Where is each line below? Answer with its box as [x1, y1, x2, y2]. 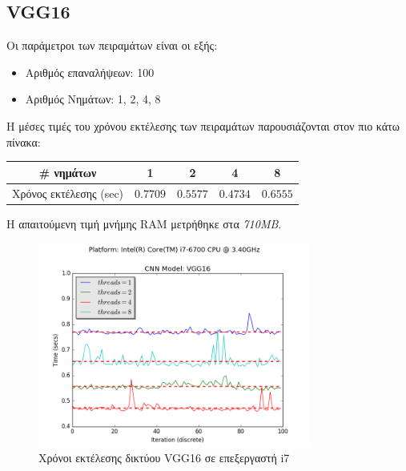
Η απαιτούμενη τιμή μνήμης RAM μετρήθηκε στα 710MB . [6, 215, 282, 231]
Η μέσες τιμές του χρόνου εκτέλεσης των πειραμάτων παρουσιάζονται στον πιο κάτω [6, 117, 400, 134]
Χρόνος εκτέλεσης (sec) [12, 184, 124, 201]
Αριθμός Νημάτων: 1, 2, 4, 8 [25, 91, 161, 107]
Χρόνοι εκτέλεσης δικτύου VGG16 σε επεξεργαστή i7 [38, 449, 290, 466]
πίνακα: [6, 133, 41, 150]
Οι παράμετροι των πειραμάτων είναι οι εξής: [6, 37, 218, 54]
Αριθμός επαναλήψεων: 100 [25, 63, 155, 80]
